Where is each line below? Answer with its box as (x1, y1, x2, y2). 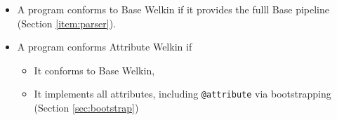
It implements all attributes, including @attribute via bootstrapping (34, 86, 331, 101)
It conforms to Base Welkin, (34, 62, 155, 77)
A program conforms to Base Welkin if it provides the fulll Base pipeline (17, 2, 329, 16)
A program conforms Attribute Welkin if (17, 39, 192, 54)
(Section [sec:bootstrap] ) (34, 100, 139, 115)
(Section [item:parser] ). (17, 15, 116, 30)
